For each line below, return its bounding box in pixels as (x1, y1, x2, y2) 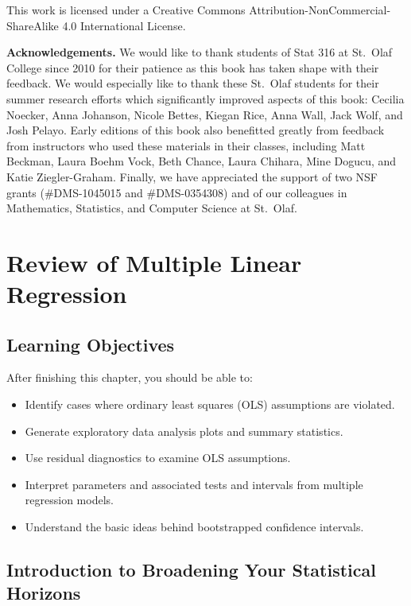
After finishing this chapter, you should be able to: (6, 369, 253, 386)
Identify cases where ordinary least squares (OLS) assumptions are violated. (25, 396, 395, 413)
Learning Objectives (6, 332, 175, 356)
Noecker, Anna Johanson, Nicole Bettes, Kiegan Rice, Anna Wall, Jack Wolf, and (6, 106, 403, 122)
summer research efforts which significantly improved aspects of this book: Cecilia (6, 90, 405, 107)
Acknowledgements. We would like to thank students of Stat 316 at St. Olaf (6, 44, 393, 60)
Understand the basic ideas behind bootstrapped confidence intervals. (25, 519, 364, 535)
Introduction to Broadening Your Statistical (6, 557, 376, 582)
